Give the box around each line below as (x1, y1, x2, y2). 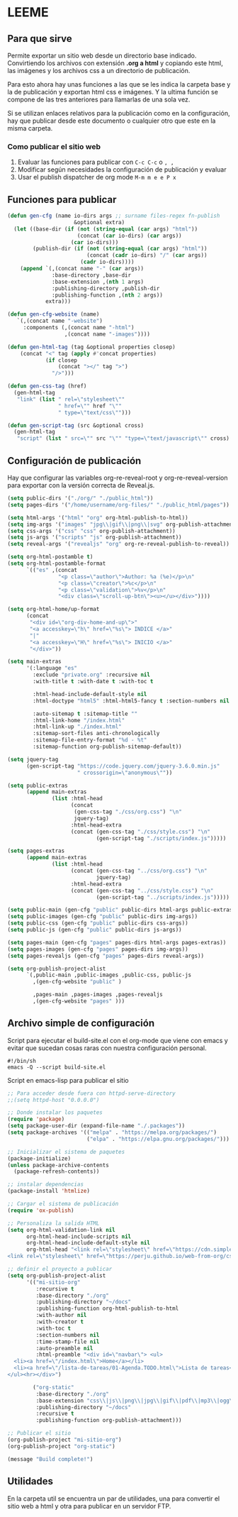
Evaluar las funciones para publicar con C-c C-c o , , (17, 158, 175, 167)
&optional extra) (74, 219, 125, 226)
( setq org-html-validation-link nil (7, 1226, 115, 1233)
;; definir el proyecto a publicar (7, 1266, 113, 1273)
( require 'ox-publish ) (7, 1207, 74, 1214)
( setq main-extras (7, 658, 62, 666)
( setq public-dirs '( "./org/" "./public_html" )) (7, 495, 154, 502)
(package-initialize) (7, 1154, 72, 1162)
